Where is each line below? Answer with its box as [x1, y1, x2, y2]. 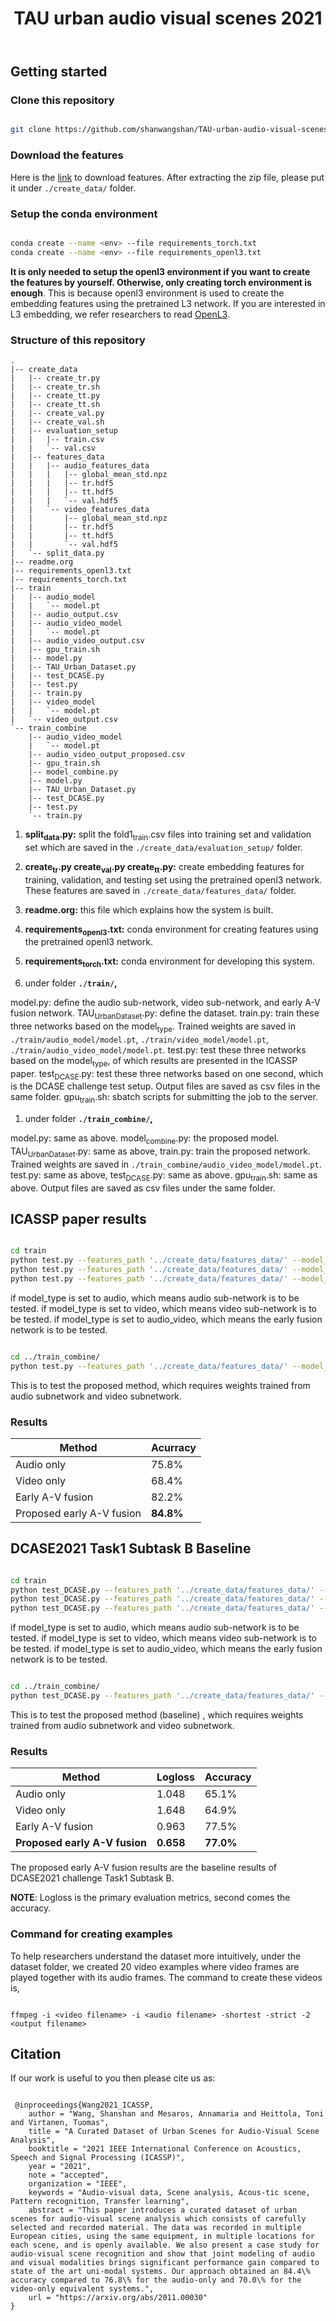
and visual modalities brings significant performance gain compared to [10, 2258, 320, 2268]
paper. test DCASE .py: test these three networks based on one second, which [10, 1067, 324, 1082]
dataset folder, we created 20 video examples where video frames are [10, 1960, 300, 1972]
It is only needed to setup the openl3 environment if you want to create [10, 265, 311, 277]
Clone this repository [10, 93, 115, 107]
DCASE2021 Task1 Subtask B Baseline [10, 1540, 252, 1557]
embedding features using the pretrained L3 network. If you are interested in [10, 297, 326, 309]
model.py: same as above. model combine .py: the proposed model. [10, 1132, 280, 1146]
